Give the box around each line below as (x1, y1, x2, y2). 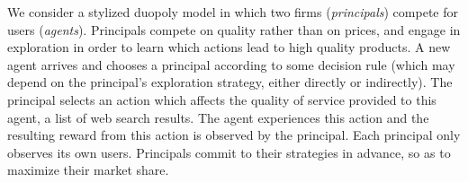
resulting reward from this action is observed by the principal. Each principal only (7, 126, 461, 144)
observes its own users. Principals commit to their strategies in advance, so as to (7, 143, 451, 161)
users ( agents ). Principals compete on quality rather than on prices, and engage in (7, 20, 461, 39)
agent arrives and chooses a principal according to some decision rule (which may (7, 55, 455, 74)
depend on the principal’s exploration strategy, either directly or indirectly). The (7, 73, 453, 91)
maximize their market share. (7, 160, 169, 179)
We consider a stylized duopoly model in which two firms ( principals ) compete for (7, 3, 458, 21)
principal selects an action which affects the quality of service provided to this (7, 90, 436, 108)
